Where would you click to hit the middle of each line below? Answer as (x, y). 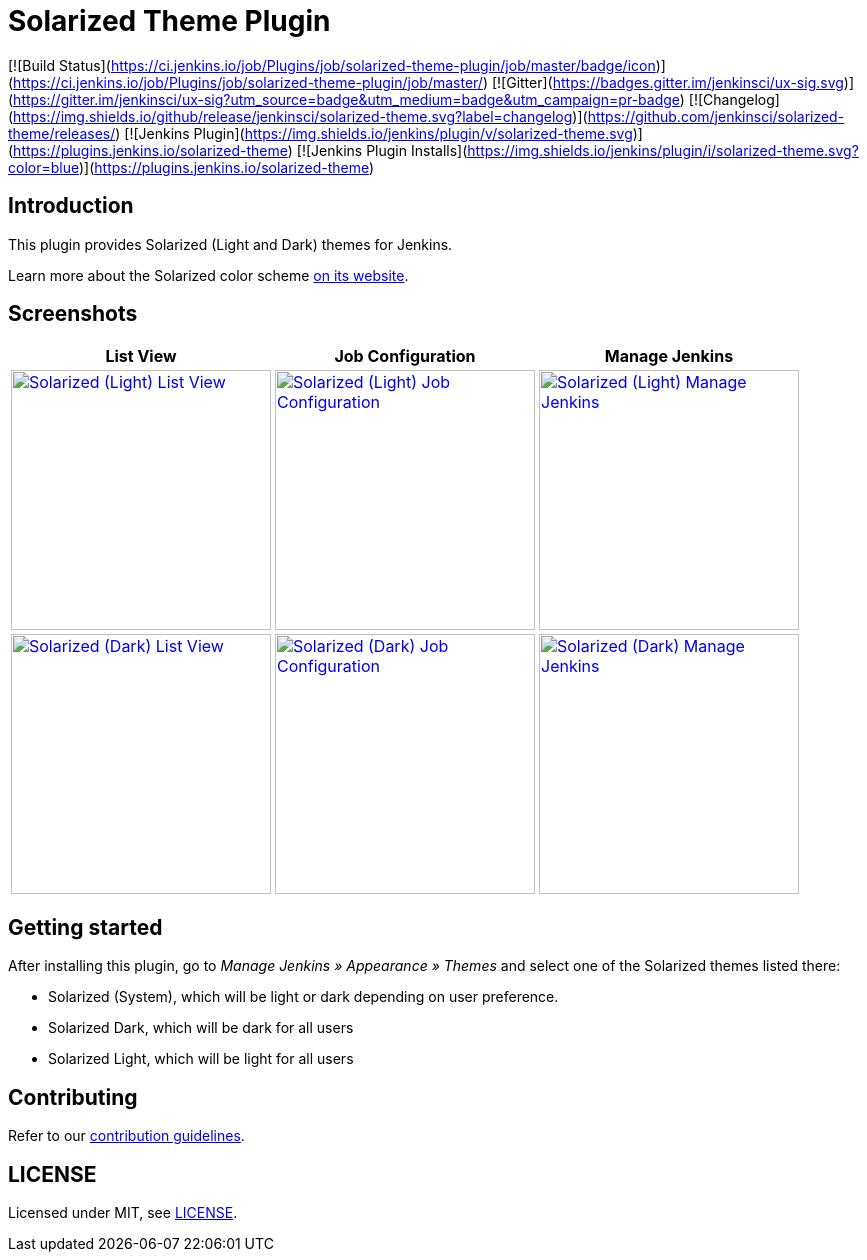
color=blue (43, 167)
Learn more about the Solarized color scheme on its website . (208, 275)
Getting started (85, 927)
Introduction (71, 206)
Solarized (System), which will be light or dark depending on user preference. (303, 997)
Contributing (73, 1097)
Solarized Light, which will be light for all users (201, 1059)
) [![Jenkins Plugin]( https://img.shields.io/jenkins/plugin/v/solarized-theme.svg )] (379, 133)
